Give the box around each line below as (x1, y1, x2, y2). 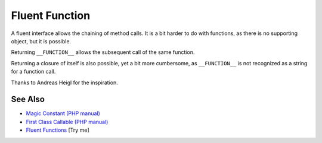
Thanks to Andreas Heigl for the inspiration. (11, 79, 119, 86)
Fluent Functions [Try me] (26, 126, 89, 134)
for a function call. (11, 68, 56, 75)
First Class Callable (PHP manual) (26, 118, 109, 125)
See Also (11, 94, 45, 104)
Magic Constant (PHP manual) (26, 110, 101, 117)
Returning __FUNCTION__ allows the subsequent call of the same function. (11, 49, 195, 56)
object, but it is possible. (11, 37, 72, 45)
